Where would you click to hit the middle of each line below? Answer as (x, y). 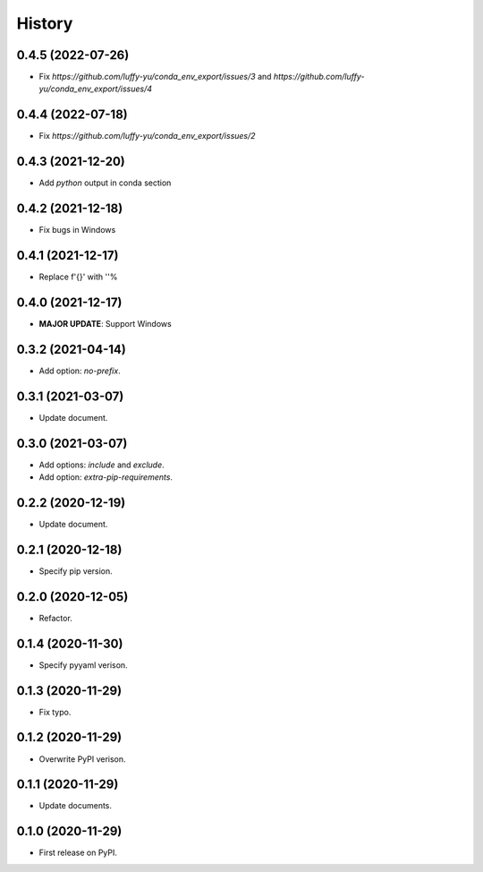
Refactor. (56, 618)
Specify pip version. (76, 571)
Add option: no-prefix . (80, 371)
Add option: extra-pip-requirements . (106, 477)
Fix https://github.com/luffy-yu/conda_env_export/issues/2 (147, 136)
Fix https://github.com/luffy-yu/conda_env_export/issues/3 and (155, 77)
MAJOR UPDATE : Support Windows (105, 323)
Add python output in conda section (105, 183)
